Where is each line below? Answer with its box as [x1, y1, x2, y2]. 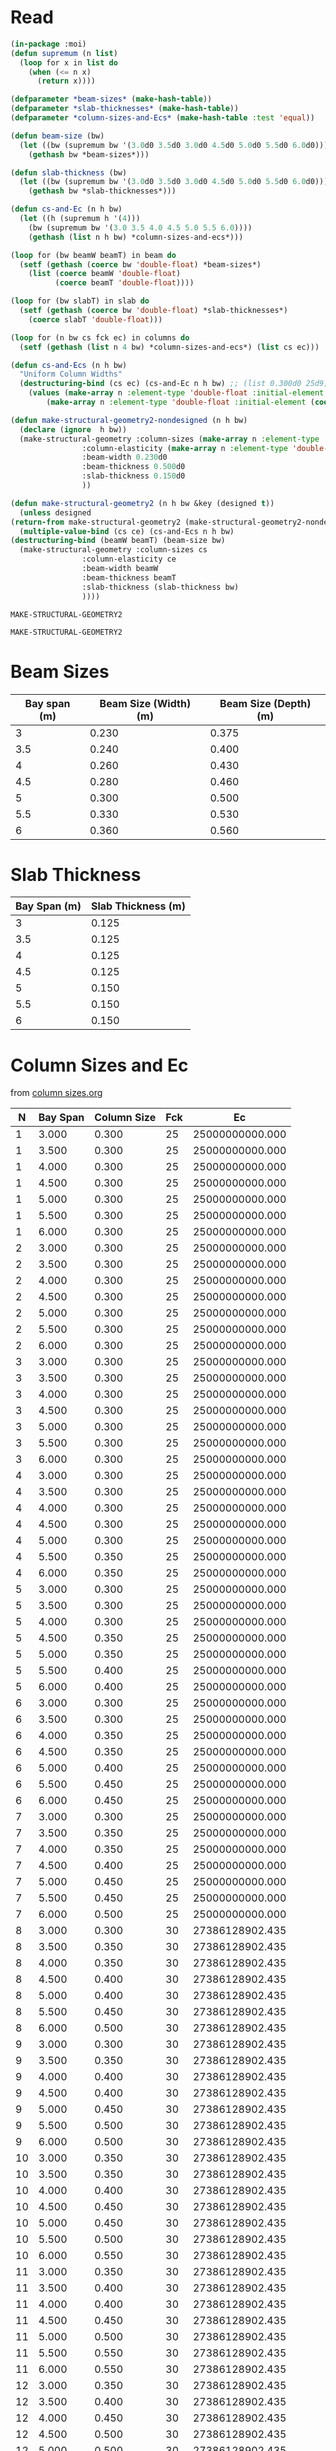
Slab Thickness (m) [90, 899, 186, 913]
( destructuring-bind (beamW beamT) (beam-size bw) [10, 536, 226, 546]
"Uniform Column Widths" [19, 369, 123, 380]
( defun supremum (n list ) [10, 48, 118, 58]
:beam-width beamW [81, 564, 159, 574]
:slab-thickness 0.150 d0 [81, 471, 186, 481]
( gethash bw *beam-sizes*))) [28, 149, 150, 160]
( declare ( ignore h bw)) [19, 424, 128, 435]
